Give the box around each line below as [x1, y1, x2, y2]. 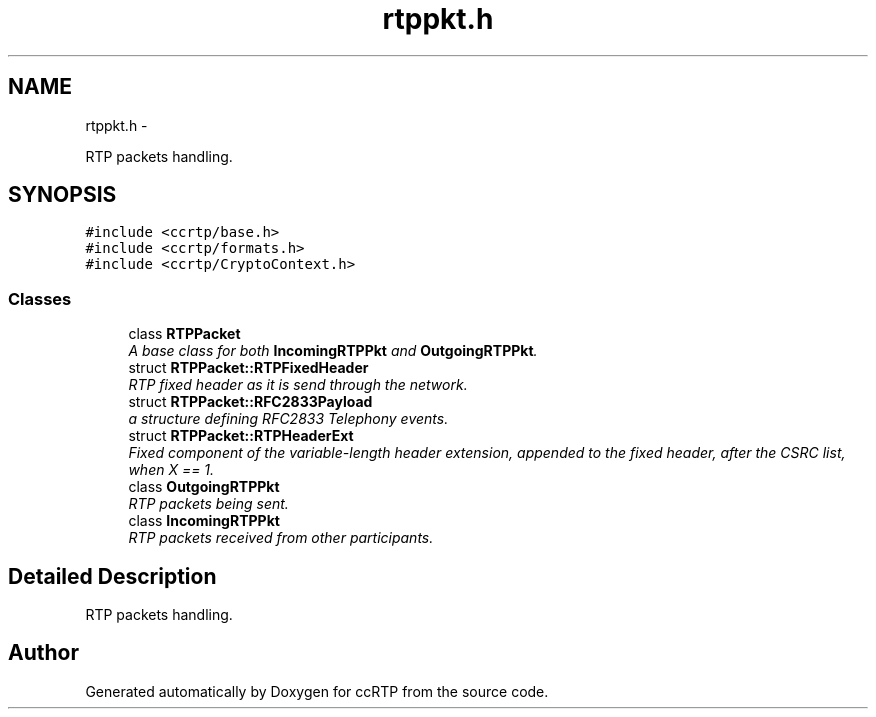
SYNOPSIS [8, 182, 117, 208]
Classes [8, 288, 72, 309]
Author [8, 640, 79, 666]
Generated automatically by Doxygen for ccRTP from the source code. [85, 682, 549, 700]
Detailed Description [8, 563, 217, 589]
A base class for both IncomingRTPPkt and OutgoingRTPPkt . [128, 342, 538, 360]
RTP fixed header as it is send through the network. [128, 376, 468, 394]
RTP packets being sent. [128, 495, 289, 513]
